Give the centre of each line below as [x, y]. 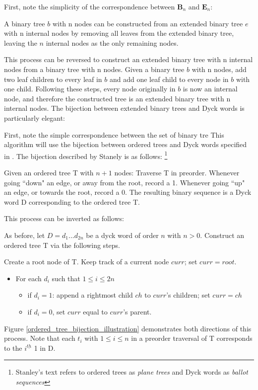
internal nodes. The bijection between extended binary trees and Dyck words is [124, 108]
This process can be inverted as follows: [64, 218]
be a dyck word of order [122, 235]
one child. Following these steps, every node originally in [90, 89]
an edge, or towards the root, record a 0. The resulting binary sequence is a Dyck [128, 192]
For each [29, 278]
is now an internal [210, 89]
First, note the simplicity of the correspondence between [90, 6]
